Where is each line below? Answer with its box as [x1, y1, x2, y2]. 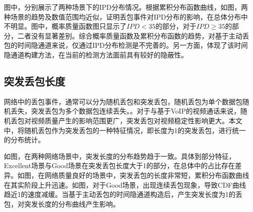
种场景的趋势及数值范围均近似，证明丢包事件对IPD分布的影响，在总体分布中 [4, 11, 248, 21]
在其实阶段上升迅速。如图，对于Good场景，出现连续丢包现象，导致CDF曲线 [4, 179, 246, 190]
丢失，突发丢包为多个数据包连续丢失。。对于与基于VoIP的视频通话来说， [10, 106, 240, 116]
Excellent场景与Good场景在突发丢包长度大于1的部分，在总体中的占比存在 [4, 160, 235, 171]
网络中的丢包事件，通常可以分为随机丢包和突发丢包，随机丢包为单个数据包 [4, 96, 242, 106]
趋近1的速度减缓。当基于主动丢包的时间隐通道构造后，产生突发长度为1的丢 [4, 189, 242, 199]
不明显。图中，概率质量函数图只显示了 [4, 21, 126, 31]
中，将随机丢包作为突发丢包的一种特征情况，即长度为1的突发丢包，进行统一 [4, 125, 246, 135]
